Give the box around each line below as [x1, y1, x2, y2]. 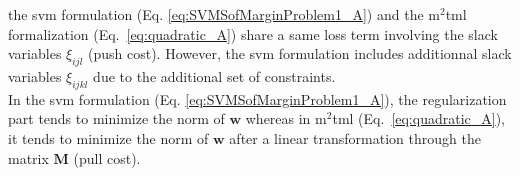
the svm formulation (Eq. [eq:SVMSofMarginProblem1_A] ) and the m [8, 4, 440, 24]
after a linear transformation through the [229, 127, 481, 148]
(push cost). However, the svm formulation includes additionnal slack [88, 43, 512, 64]
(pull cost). [73, 147, 141, 168]
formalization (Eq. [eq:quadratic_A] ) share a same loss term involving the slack [8, 23, 498, 44]
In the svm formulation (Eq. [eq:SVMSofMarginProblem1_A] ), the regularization [8, 88, 507, 109]
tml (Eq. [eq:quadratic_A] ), [332, 108, 506, 129]
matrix [8, 147, 49, 168]
